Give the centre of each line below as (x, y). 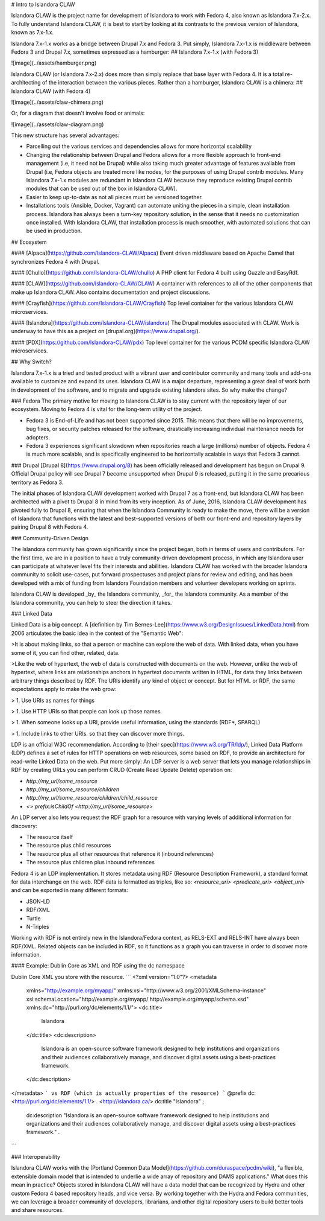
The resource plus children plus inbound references (90, 862)
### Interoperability (36, 1157)
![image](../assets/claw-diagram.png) (57, 124)
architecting (26, 83)
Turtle (33, 918)
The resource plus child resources (69, 846)
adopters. (38, 437)
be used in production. (54, 231)
